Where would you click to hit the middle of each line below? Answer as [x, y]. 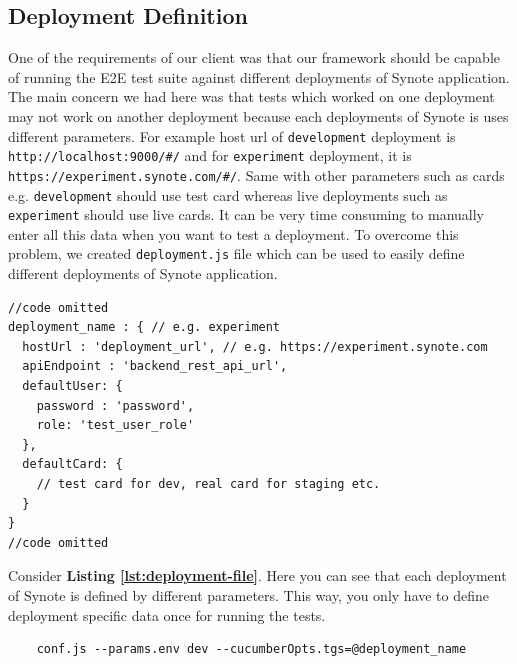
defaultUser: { [72, 386]
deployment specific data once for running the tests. [167, 614]
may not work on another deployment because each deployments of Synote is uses [258, 115]
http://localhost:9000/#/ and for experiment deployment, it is [210, 155]
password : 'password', [115, 405]
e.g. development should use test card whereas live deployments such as [228, 194]
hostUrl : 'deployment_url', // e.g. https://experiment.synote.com [255, 346]
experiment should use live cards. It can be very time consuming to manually [246, 214]
